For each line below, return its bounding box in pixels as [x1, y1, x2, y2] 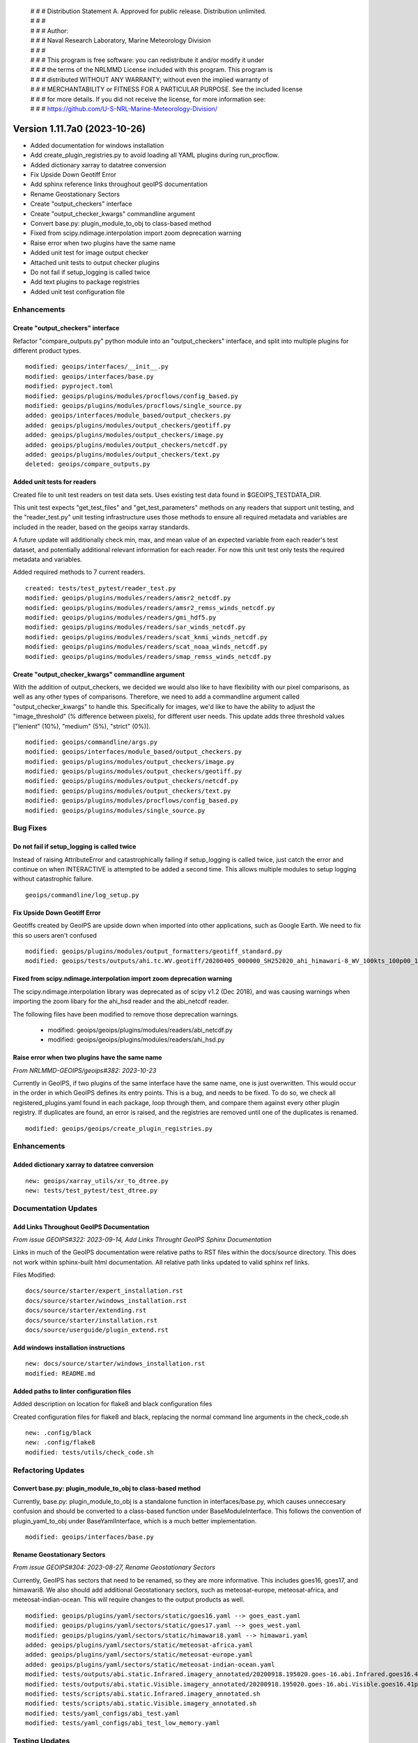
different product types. [13, 347, 82, 355]
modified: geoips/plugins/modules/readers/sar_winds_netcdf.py [25, 623, 246, 631]
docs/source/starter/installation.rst [25, 1316, 158, 1324]
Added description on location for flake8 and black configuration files [13, 1400, 212, 1408]
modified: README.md [25, 1369, 95, 1377]
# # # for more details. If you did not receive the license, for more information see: [30, 95, 266, 103]
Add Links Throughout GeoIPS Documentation [13, 1222, 150, 1231]
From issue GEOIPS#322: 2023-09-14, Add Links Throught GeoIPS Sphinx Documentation [13, 1235, 272, 1244]
